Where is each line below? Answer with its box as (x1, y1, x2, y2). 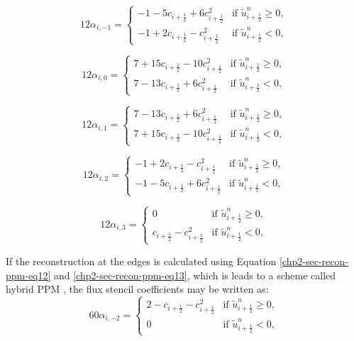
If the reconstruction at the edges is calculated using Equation (6, 253, 277, 268)
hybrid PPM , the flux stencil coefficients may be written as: (6, 281, 269, 296)
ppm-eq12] (6, 267, 51, 282)
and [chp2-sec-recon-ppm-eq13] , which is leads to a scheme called (54, 267, 336, 282)
